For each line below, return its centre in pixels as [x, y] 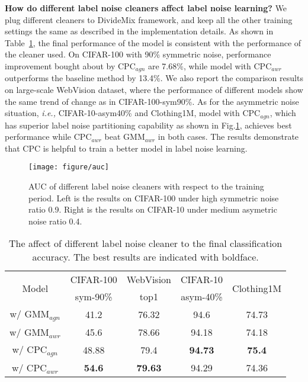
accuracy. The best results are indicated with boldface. [145, 257]
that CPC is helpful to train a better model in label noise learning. [126, 148]
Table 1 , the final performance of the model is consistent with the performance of [153, 42]
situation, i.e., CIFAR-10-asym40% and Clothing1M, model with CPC [133, 113]
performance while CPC [48, 137]
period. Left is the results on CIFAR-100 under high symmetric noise [154, 198]
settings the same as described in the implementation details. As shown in [139, 31]
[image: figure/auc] [69, 167]
